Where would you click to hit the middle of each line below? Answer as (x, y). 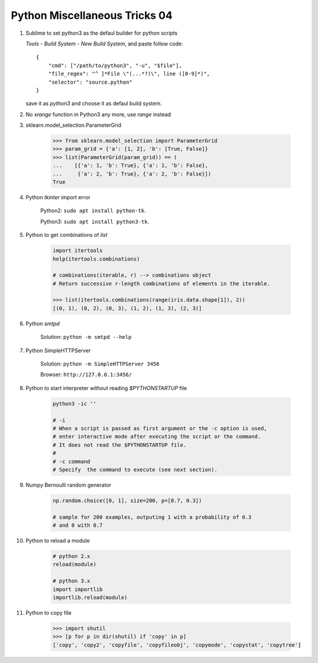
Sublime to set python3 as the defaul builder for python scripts (102, 33)
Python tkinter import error (58, 197)
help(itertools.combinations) (96, 259)
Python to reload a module (58, 541)
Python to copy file (49, 612)
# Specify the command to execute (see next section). (135, 469)
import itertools (78, 251)
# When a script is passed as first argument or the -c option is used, (160, 428)
